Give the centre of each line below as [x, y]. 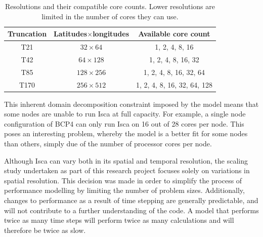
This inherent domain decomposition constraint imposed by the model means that [131, 104]
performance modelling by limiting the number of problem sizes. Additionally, [124, 190]
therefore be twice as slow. [45, 230]
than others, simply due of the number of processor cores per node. [108, 144]
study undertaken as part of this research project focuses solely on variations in [127, 170]
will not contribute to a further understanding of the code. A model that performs [131, 210]
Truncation [27, 34]
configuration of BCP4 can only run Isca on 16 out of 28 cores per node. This [124, 123]
